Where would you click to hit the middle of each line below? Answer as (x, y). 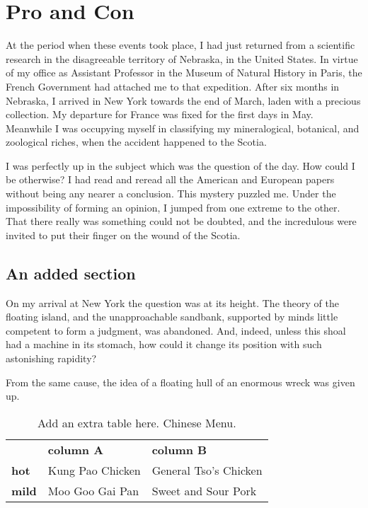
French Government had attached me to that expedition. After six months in (173, 86)
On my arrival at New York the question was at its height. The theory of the (172, 302)
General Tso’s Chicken (207, 470)
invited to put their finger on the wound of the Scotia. (123, 235)
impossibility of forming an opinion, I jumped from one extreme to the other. (173, 207)
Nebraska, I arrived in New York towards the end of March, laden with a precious (183, 100)
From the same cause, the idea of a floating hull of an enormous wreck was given (180, 382)
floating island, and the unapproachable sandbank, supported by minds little (172, 317)
